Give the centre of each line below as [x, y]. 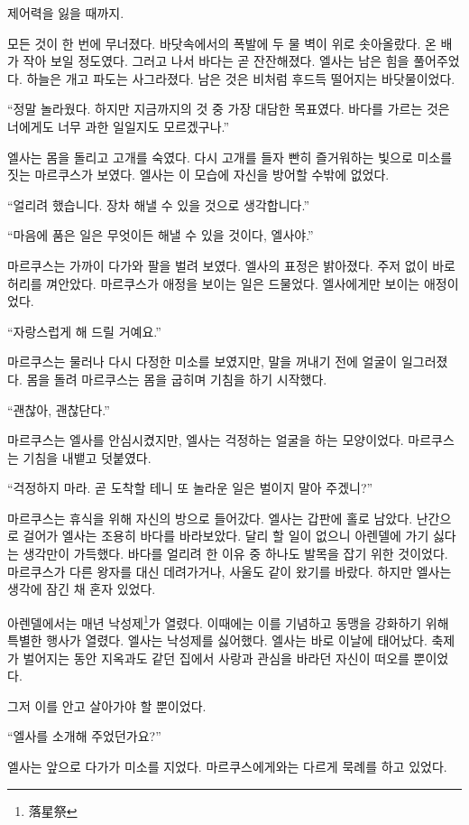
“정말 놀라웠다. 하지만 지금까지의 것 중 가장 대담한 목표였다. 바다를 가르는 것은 [229, 109]
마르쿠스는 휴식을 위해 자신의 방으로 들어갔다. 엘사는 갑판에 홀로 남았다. [210, 518]
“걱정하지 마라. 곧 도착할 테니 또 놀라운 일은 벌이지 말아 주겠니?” [190, 488]
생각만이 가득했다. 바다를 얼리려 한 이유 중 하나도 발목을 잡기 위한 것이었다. [235, 554]
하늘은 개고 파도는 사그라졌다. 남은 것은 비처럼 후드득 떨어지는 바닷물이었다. [241, 78]
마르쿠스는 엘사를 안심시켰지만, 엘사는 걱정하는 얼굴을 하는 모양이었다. [206, 440]
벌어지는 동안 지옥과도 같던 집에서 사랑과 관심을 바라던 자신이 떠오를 [216, 658]
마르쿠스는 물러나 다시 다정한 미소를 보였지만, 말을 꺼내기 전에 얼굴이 [202, 362]
